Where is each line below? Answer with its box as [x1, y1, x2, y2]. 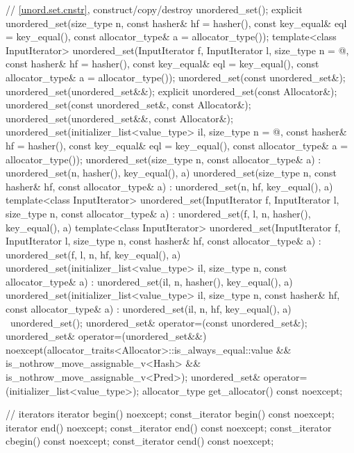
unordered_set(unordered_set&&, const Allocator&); [6, 110, 233, 125]
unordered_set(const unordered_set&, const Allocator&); [6, 97, 251, 112]
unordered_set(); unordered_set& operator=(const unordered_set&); [10, 315, 307, 329]
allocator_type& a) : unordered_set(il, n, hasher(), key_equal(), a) [6, 274, 293, 288]
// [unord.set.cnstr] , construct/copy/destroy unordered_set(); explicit [6, 2, 303, 16]
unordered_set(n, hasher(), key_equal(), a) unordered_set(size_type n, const [6, 165, 337, 180]
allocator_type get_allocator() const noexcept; [142, 383, 343, 397]
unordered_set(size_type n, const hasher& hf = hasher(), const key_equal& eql [6, 15, 347, 30]
